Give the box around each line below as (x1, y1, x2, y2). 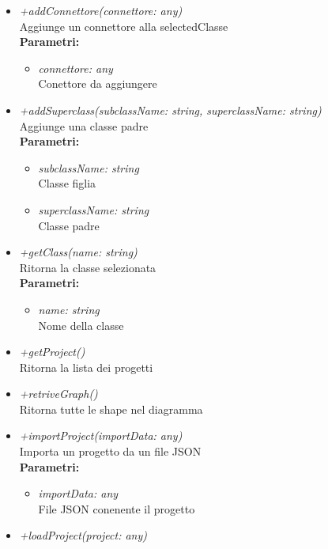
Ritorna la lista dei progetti (19, 358, 153, 375)
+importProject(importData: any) (19, 427, 183, 444)
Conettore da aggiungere (38, 75, 157, 92)
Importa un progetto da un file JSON (19, 443, 202, 460)
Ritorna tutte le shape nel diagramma (19, 400, 203, 417)
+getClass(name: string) (19, 244, 138, 260)
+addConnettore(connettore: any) (19, 2, 183, 18)
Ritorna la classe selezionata (19, 259, 156, 275)
